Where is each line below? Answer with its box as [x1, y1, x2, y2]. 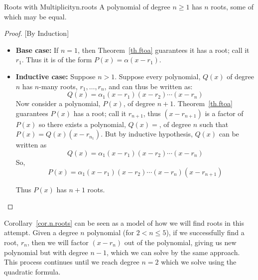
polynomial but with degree [4, 247, 88, 257]
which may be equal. [4, 11, 67, 21]
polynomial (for [87, 227, 134, 238]
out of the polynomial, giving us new [124, 237, 237, 247]
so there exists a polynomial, [38, 119, 126, 129]
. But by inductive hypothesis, [101, 129, 193, 139]
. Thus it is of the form [21, 54, 92, 65]
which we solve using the [161, 257, 237, 267]
